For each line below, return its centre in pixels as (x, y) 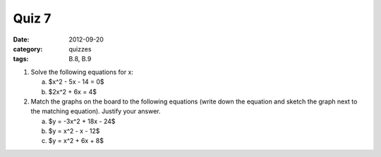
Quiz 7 (32, 18)
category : (28, 49)
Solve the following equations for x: (82, 72)
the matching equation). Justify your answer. (96, 111)
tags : (21, 59)
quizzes (80, 49)
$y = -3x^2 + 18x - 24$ (82, 121)
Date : (21, 39)
